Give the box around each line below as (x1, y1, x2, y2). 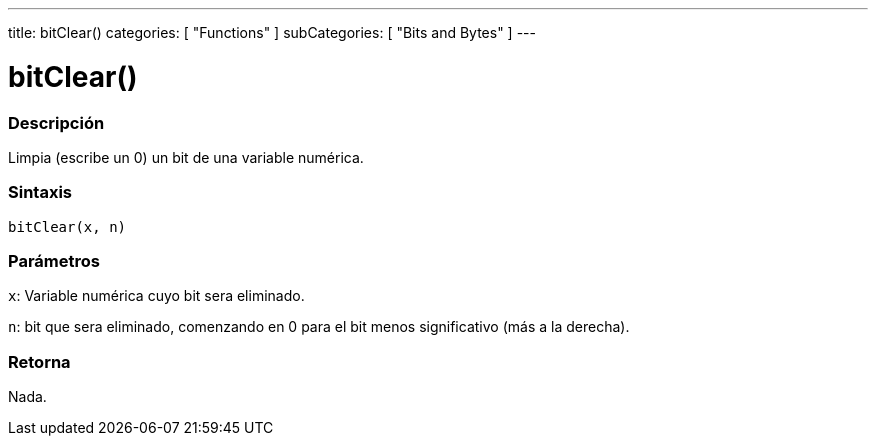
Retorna (8, 351, 71, 372)
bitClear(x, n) (8, 218, 127, 235)
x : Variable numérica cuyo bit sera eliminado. (8, 287, 305, 305)
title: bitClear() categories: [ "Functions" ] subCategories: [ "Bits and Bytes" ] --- (8, 24, 536, 41)
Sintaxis (8, 182, 72, 203)
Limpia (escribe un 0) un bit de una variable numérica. (8, 148, 364, 166)
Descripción (8, 112, 105, 133)
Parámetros (8, 251, 100, 271)
